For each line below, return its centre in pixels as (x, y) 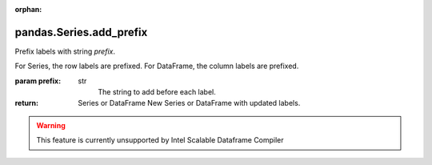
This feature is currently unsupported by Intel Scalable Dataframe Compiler (160, 140)
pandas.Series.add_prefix (81, 32)
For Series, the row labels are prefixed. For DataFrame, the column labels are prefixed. (157, 66)
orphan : (28, 9)
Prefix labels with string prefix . (65, 51)
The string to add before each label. (157, 92)
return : (27, 103)
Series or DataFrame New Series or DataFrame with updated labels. (189, 103)
